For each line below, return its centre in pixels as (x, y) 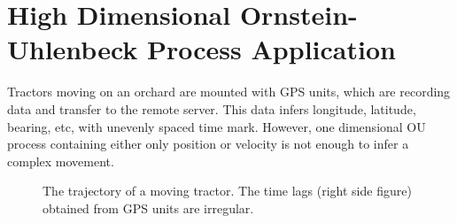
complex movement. (61, 161)
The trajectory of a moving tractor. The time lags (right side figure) (227, 191)
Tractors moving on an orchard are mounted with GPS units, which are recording (229, 92)
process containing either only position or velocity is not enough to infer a (208, 144)
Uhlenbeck (73, 49)
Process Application (271, 49)
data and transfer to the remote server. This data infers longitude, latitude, (212, 108)
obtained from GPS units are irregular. (148, 208)
